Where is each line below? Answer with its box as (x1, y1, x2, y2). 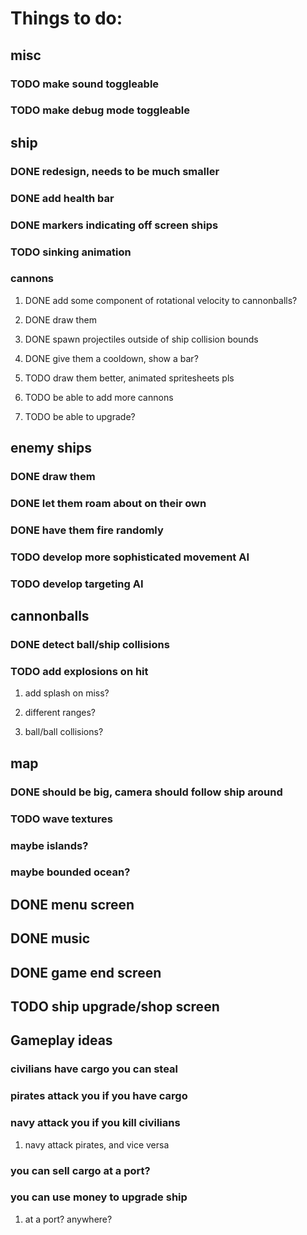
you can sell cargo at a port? (10, 1163, 151, 1177)
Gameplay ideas (10, 1032, 113, 1049)
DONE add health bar (10, 191, 115, 205)
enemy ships (10, 440, 93, 457)
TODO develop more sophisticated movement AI (10, 550, 250, 564)
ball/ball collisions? (24, 726, 104, 738)
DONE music (10, 930, 91, 947)
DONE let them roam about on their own (10, 497, 207, 511)
